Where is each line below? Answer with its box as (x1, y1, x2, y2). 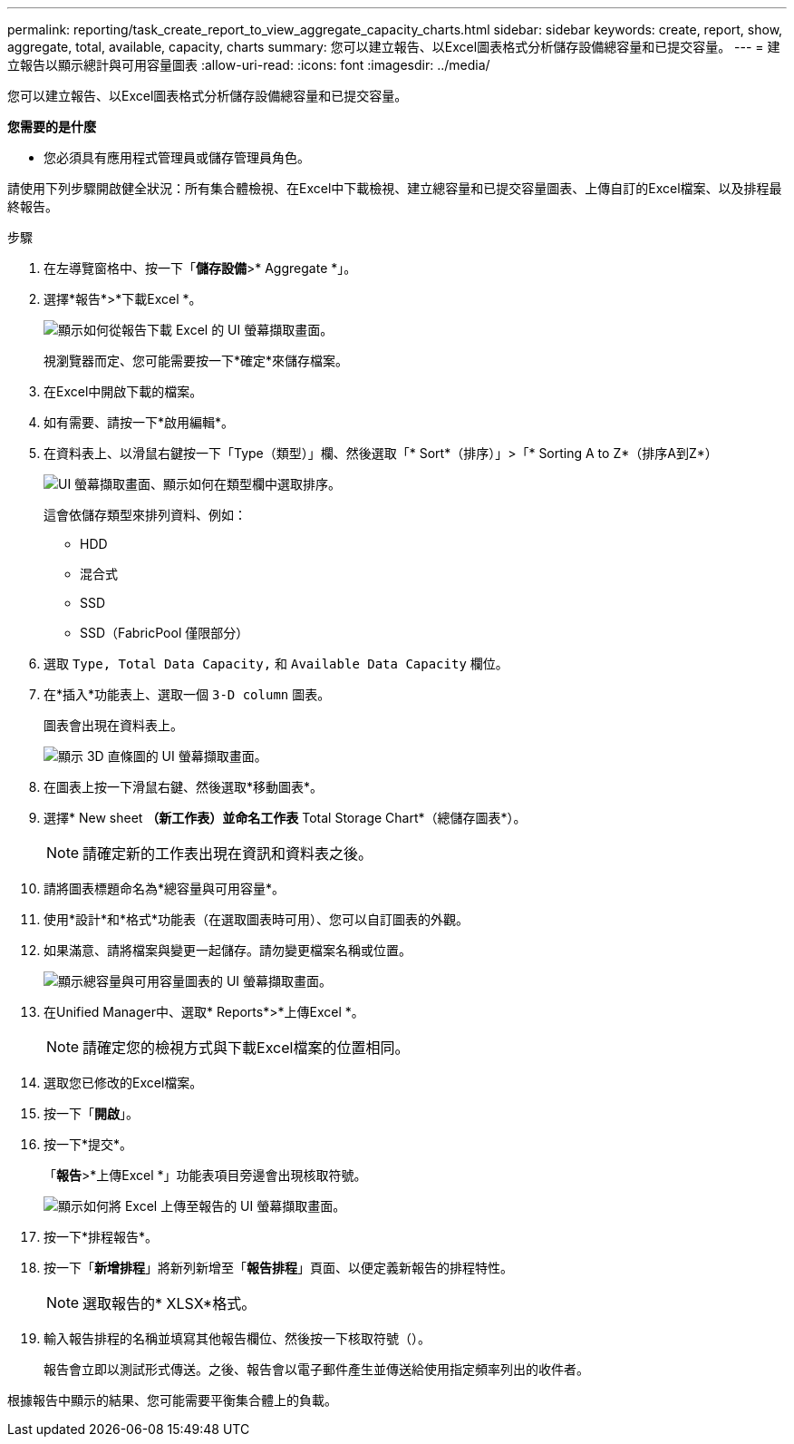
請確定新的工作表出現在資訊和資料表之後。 (82, 844, 373, 863)
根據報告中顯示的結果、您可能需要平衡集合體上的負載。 (7, 1392, 337, 1408)
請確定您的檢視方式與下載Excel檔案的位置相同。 (82, 1039, 410, 1057)
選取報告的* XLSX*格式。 (82, 1294, 257, 1312)
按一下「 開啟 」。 (44, 1106, 139, 1121)
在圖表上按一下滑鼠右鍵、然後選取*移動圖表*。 (44, 779, 324, 795)
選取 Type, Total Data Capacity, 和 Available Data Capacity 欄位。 (44, 656, 508, 671)
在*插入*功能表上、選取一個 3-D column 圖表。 (44, 687, 331, 702)
